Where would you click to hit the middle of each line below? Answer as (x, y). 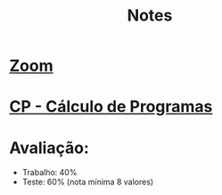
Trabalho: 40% (49, 173)
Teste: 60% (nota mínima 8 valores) (88, 182)
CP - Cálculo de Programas (111, 107)
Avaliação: (49, 148)
